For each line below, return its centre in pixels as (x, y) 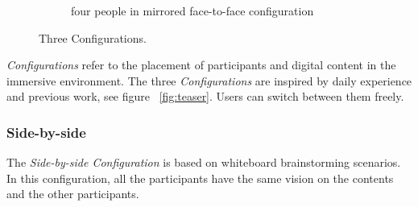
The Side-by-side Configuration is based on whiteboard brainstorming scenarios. (204, 162)
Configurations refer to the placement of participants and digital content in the (201, 65)
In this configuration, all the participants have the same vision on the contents (200, 178)
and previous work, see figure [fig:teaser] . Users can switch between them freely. (205, 96)
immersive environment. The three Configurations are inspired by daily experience (209, 80)
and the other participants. (73, 194)
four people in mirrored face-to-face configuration (192, 10)
